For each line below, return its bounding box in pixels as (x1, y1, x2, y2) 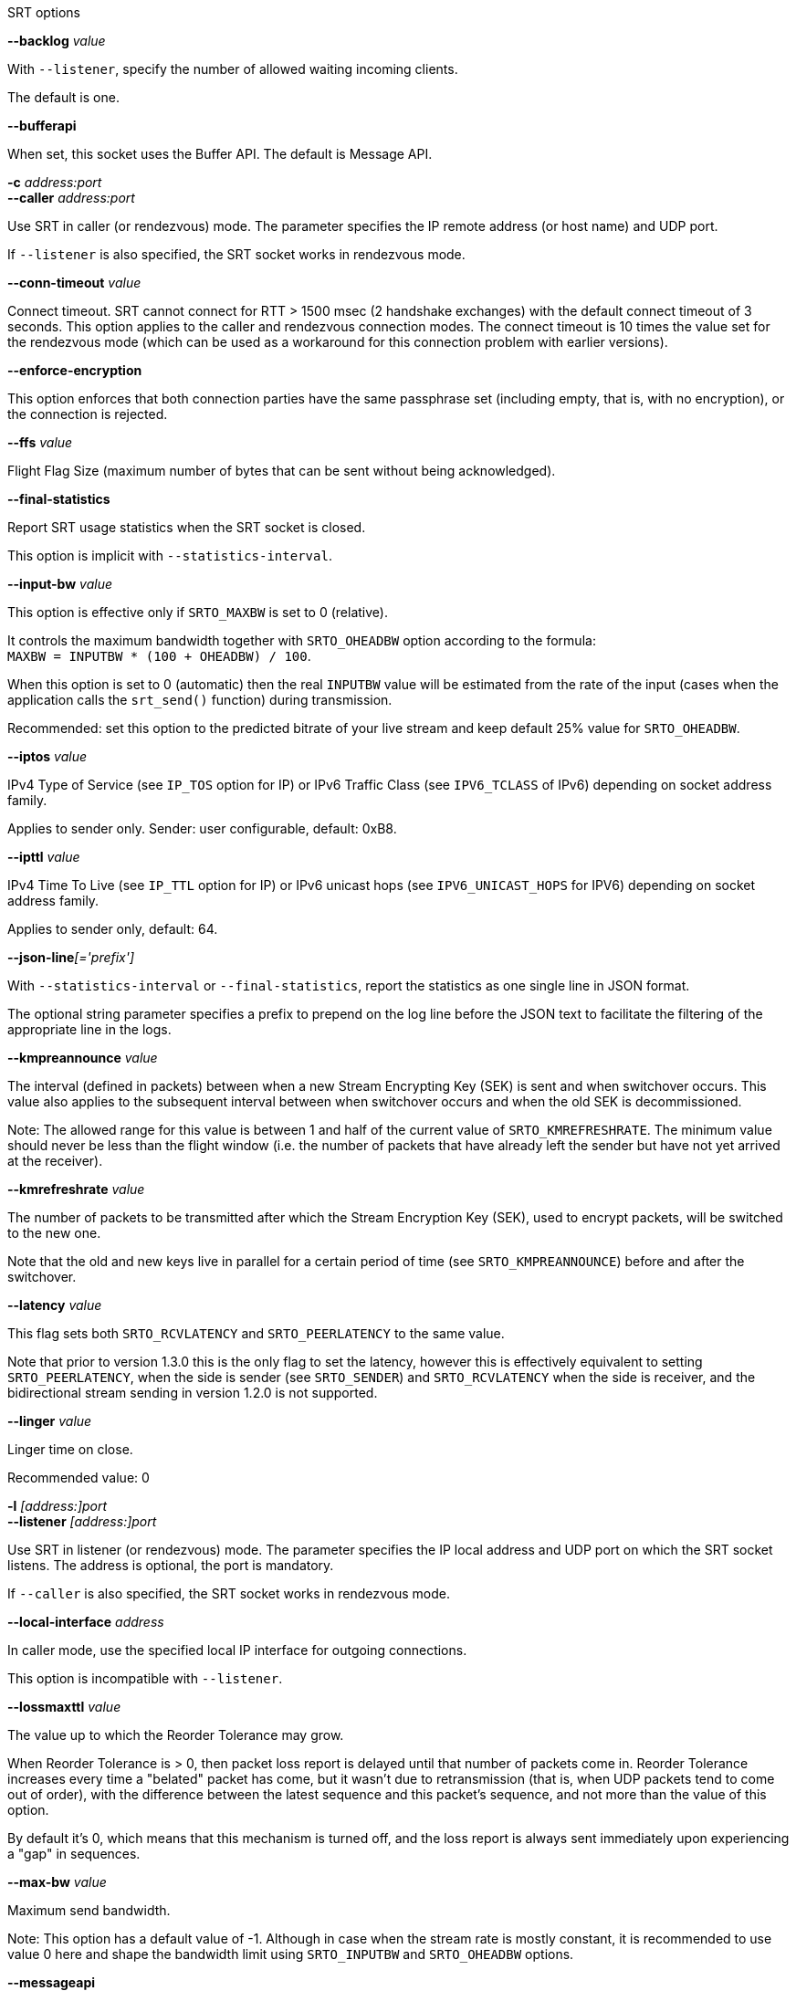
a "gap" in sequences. (7, 1846, 141, 1861)
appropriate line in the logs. (7, 1022, 172, 1037)
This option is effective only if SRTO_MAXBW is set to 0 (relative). (7, 604, 388, 620)
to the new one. (7, 1225, 101, 1241)
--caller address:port (7, 190, 135, 205)
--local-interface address (7, 1614, 164, 1629)
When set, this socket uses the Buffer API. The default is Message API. (7, 146, 433, 162)
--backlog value (7, 33, 106, 48)
